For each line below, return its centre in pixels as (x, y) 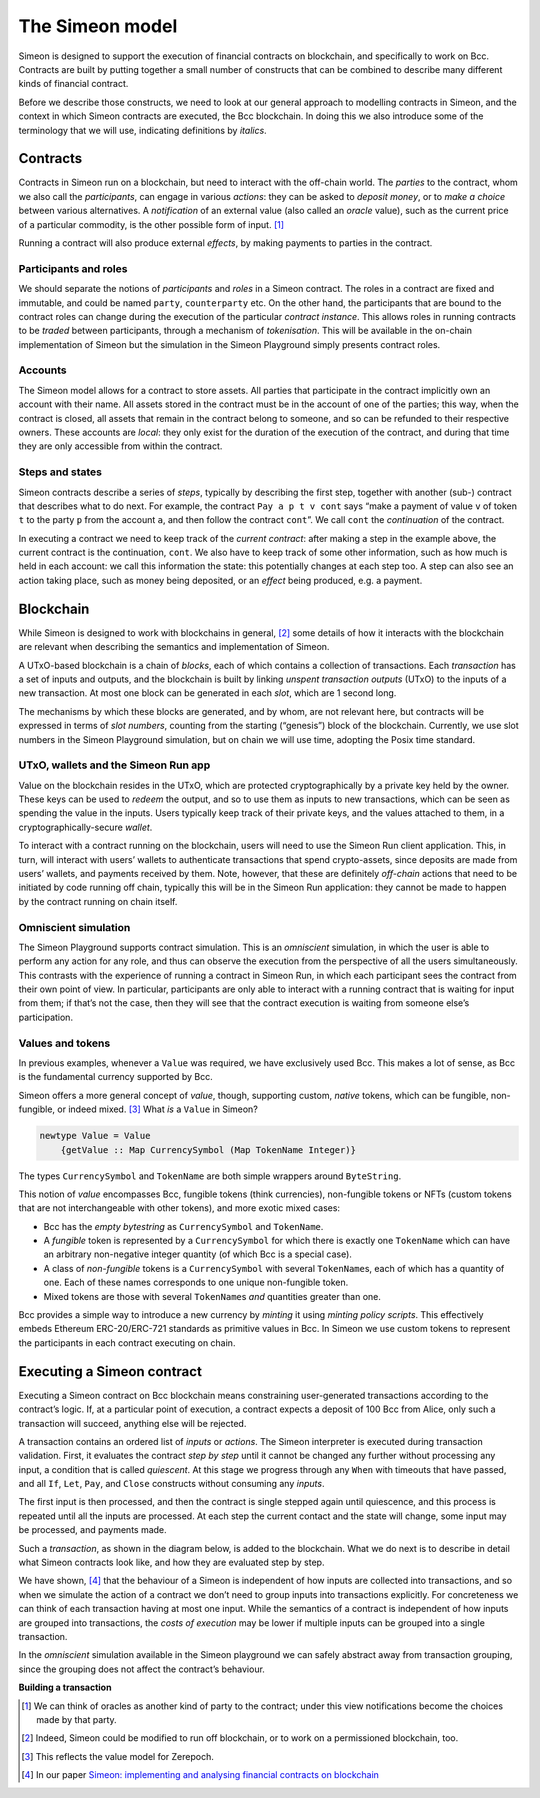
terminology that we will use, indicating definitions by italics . (142, 130)
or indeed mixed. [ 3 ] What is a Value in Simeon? (157, 1109)
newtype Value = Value (95, 1136)
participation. (46, 1017)
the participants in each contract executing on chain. (127, 1342)
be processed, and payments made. (92, 1530)
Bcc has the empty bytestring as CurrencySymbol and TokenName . (183, 1226)
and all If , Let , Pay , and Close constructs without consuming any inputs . (171, 1484)
